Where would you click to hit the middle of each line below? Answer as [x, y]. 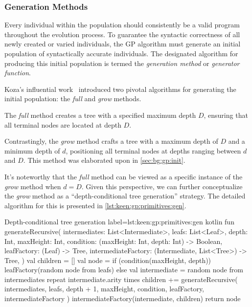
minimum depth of [32, 150]
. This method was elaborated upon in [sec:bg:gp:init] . [104, 160]
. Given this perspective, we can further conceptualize [162, 186]
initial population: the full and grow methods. [73, 99]
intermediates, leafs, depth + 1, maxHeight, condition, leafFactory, [104, 289]
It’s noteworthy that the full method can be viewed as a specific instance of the [124, 176]
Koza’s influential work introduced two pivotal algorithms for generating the [120, 89]
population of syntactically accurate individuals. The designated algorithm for [121, 53]
